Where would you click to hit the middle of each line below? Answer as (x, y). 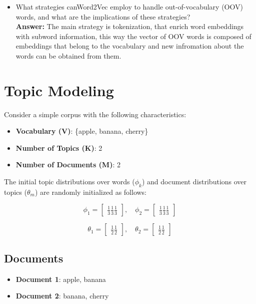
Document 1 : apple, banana (61, 279)
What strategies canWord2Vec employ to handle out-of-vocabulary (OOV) (129, 7)
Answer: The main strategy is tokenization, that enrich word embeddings (130, 26)
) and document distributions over (194, 182)
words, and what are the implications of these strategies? (103, 16)
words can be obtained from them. (68, 55)
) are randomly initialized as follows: (91, 192)
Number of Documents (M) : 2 (68, 165)
